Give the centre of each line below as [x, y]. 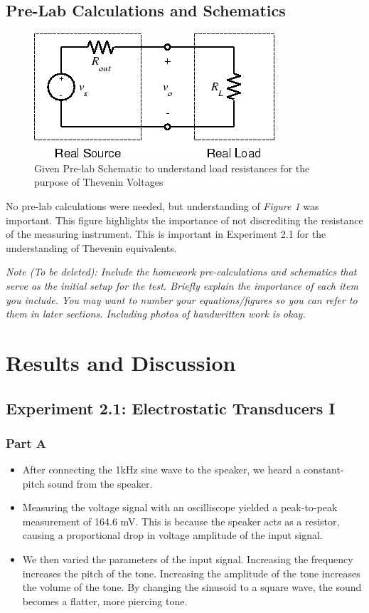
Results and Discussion [121, 362]
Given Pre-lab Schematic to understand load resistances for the [172, 168]
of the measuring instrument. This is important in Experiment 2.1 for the [166, 234]
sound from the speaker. [100, 483]
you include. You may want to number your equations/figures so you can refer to [182, 299]
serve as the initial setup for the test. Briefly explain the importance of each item [182, 285]
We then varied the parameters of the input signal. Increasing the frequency [188, 559]
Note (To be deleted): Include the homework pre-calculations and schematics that [181, 272]
